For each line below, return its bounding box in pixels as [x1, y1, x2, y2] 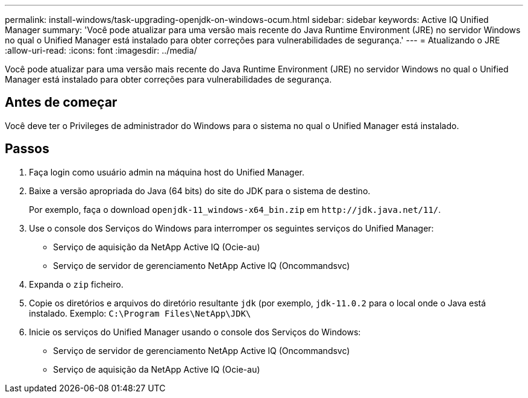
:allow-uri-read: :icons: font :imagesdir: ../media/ [5, 45, 197, 55]
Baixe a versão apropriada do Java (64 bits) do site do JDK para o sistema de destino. [29, 185, 371, 196]
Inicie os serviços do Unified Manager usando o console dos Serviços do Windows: [29, 326, 361, 337]
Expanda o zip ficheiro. [29, 279, 124, 289]
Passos [5, 141, 49, 157]
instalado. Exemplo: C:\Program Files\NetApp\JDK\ [29, 308, 251, 318]
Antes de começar [5, 95, 118, 110]
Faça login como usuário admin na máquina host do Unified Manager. [29, 166, 305, 177]
